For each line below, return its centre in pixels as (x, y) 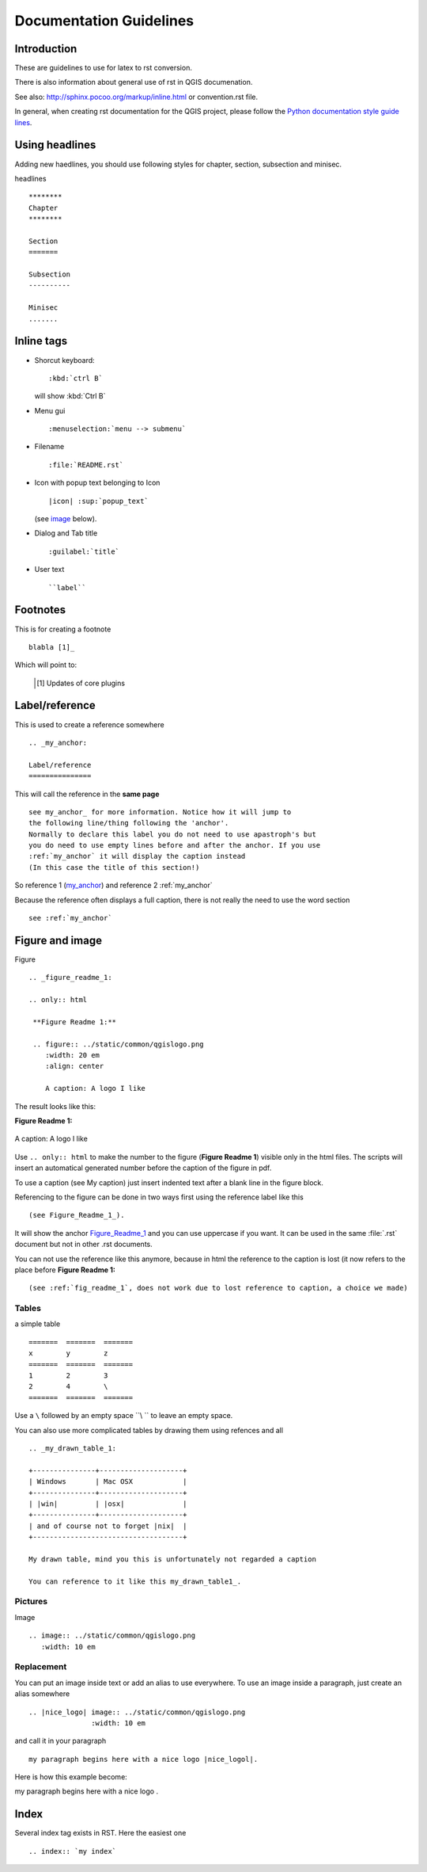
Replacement (41, 1667)
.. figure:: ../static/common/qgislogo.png (119, 1044)
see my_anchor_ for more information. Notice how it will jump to (160, 812)
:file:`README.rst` (86, 465)
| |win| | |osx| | (108, 1504)
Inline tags (41, 341)
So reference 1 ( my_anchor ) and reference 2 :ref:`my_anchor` (113, 885)
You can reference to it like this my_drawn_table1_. (135, 1581)
